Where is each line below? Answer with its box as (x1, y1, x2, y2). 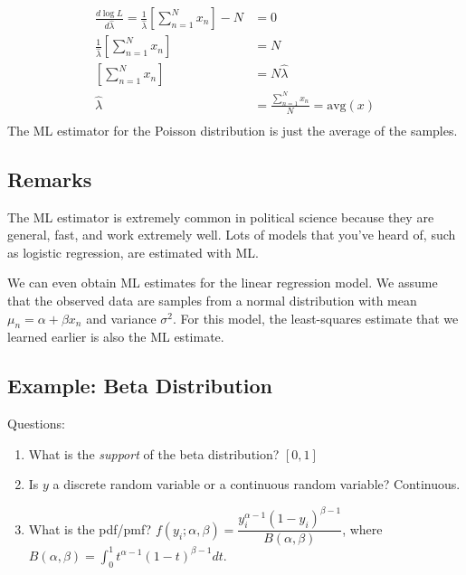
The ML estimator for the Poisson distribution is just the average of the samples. (7, 120, 458, 139)
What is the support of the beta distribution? (28, 444, 280, 463)
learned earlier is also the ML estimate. (7, 327, 224, 346)
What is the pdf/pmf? (28, 519, 152, 538)
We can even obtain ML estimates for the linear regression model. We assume (7, 273, 438, 292)
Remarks (7, 165, 92, 193)
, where (342, 519, 383, 538)
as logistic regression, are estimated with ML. (7, 242, 259, 261)
